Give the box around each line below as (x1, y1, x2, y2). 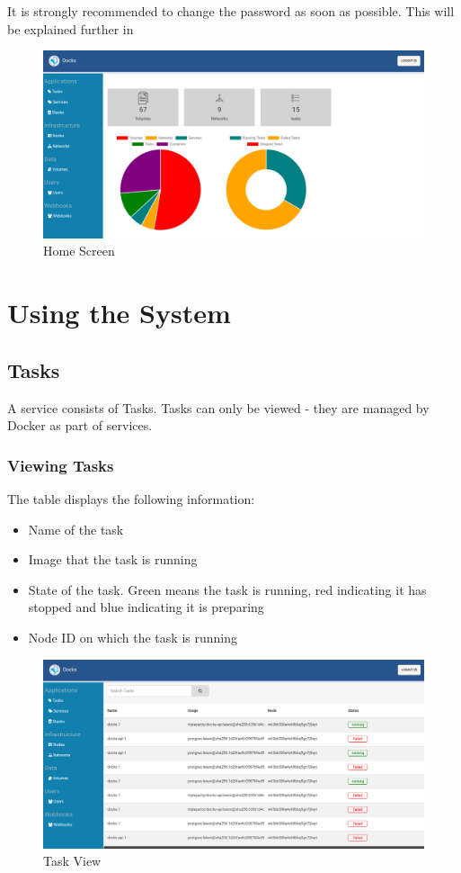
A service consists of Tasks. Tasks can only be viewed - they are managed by (7, 398, 430, 417)
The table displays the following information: (7, 490, 255, 508)
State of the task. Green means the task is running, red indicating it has (28, 580, 427, 598)
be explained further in (7, 19, 134, 38)
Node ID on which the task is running (28, 628, 237, 647)
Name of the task (28, 519, 124, 538)
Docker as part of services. (7, 416, 153, 435)
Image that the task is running (28, 550, 198, 569)
